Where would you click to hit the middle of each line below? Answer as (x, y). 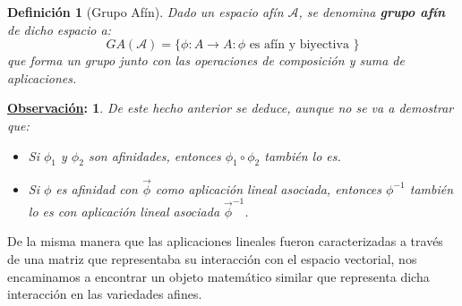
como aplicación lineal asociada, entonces (269, 188)
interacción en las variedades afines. (105, 294)
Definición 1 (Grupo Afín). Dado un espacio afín (145, 12)
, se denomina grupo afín (372, 12)
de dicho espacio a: (59, 29)
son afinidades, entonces (154, 155)
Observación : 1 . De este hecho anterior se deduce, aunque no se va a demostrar (231, 108)
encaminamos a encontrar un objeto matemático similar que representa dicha (218, 276)
